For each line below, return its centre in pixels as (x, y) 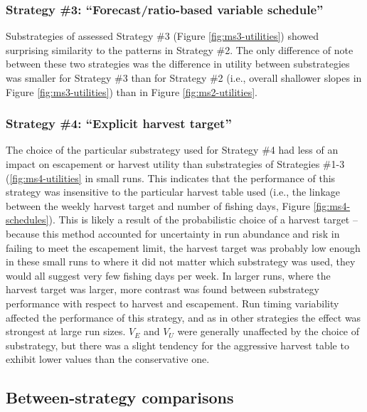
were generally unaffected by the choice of (268, 331)
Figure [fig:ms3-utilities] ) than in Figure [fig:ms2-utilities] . (132, 91)
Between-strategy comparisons (120, 397)
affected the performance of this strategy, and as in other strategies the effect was (183, 317)
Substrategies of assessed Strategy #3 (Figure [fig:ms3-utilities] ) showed (163, 36)
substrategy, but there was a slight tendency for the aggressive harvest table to (177, 345)
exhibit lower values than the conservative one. (108, 359)
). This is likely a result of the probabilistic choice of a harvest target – (203, 220)
